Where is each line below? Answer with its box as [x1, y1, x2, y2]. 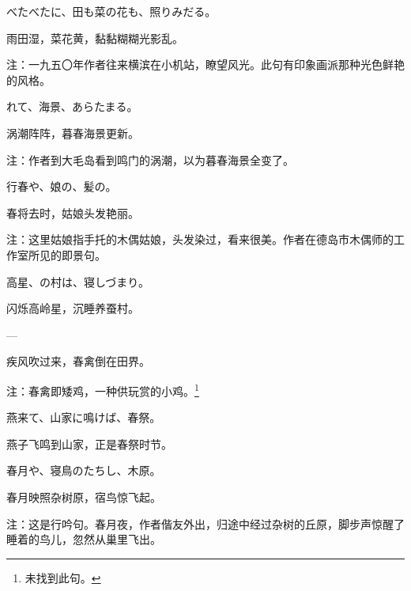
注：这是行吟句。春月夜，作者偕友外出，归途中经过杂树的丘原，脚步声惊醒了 [6, 515, 405, 532]
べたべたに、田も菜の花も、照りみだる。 [6, 3, 217, 19]
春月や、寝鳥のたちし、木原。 [6, 462, 161, 479]
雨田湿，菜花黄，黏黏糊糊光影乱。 [6, 29, 183, 46]
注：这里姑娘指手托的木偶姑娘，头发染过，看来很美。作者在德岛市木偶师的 [6, 231, 394, 248]
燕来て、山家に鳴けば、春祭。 [6, 409, 161, 426]
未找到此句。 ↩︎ [25, 569, 101, 585]
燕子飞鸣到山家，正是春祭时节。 [6, 435, 172, 452]
